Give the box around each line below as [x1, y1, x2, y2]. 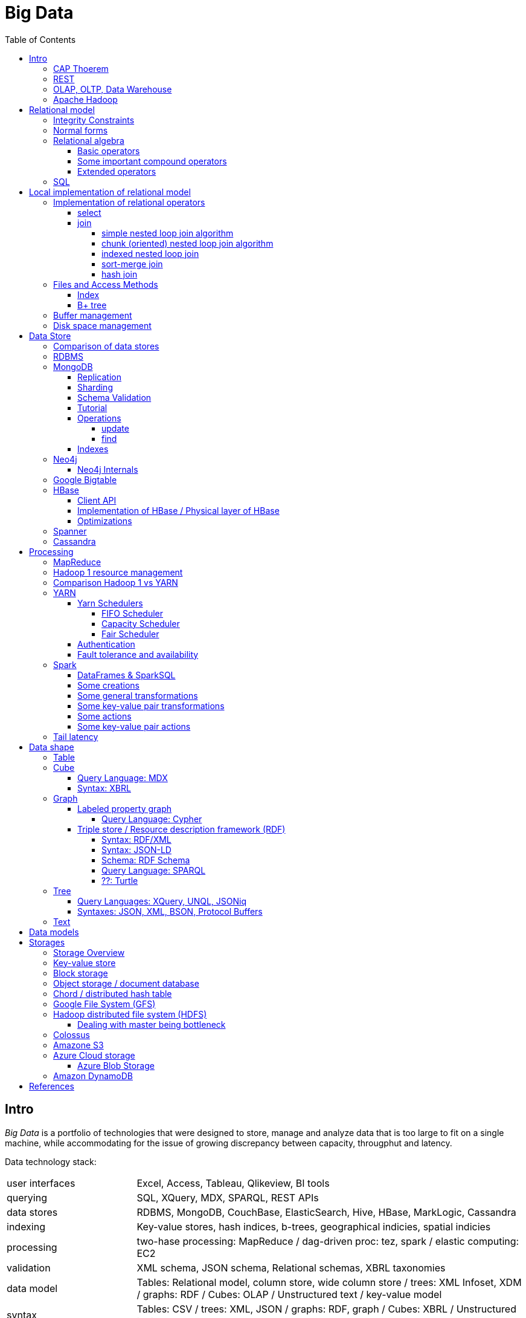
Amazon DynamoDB [53, 1070, 133, 1081]
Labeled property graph [77, 803, 172, 814]
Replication [77, 371, 121, 382]
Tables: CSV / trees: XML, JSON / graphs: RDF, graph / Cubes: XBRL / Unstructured [136, 1302, 516, 1315]
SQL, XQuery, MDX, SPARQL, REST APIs [136, 1191, 319, 1204]
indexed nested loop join [101, 248, 199, 259]
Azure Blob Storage [77, 1060, 155, 1071]
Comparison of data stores [53, 340, 159, 351]
